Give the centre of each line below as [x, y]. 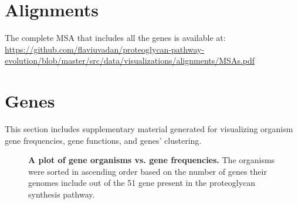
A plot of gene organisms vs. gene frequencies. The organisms [152, 160]
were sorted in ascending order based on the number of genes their [148, 171]
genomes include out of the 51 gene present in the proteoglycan [142, 183]
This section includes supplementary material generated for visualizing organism [149, 129]
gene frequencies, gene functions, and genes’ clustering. [103, 140]
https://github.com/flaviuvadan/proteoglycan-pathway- [105, 49]
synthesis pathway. [62, 194]
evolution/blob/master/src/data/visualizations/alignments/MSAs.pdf [130, 60]
